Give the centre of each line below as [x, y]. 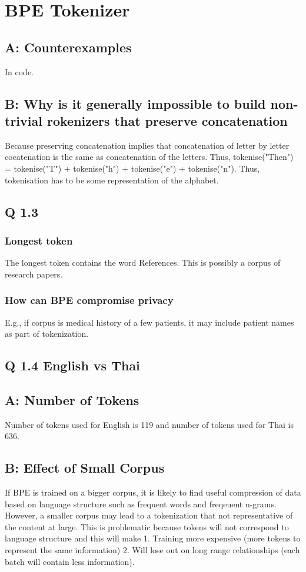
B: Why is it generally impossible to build [135, 103]
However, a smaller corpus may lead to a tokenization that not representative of [149, 515]
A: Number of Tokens [72, 399]
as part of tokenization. [47, 334]
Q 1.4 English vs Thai [72, 365]
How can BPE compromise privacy [89, 300]
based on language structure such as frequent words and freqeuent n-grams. [141, 504]
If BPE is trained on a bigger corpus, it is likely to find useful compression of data [153, 492]
